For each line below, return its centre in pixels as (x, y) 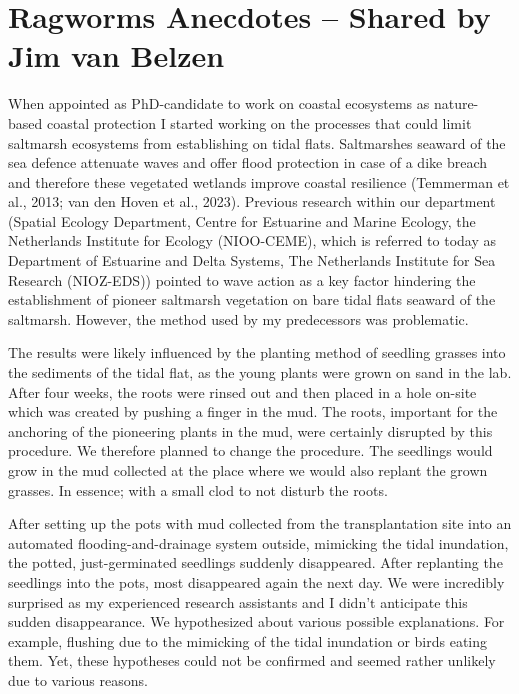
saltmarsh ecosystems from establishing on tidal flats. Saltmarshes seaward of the (257, 142)
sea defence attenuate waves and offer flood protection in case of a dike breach (248, 162)
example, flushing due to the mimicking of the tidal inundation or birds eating (248, 640)
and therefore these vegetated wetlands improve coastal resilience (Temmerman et (259, 181)
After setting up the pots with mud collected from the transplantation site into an (260, 523)
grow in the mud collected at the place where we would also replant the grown (248, 470)
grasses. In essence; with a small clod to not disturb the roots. (198, 489)
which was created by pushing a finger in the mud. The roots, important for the (253, 411)
